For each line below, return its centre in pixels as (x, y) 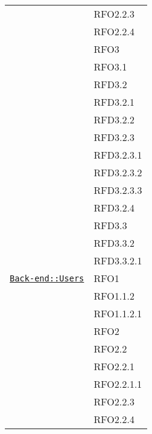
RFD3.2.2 (114, 119)
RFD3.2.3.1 (118, 155)
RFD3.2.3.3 (118, 190)
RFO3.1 (110, 67)
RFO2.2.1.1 (118, 384)
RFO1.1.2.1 (118, 313)
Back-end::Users (47, 278)
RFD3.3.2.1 (118, 260)
